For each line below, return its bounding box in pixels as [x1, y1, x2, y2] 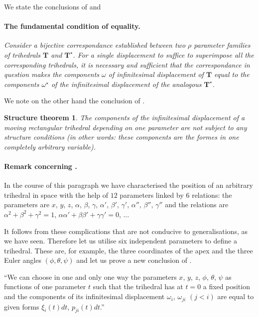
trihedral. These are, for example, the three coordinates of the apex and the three [4, 245, 253, 255]
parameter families [194, 40, 251, 50]
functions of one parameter [4, 281, 86, 292]
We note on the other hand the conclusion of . [4, 95, 145, 106]
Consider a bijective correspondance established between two [4, 40, 186, 50]
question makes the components [4, 69, 100, 79]
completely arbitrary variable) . [4, 141, 96, 152]
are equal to [217, 291, 254, 302]
